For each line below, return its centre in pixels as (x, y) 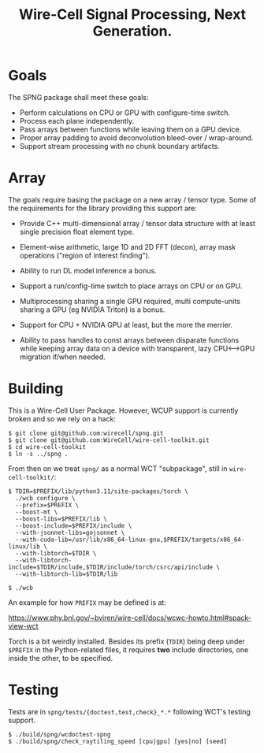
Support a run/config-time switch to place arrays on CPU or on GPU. (131, 286)
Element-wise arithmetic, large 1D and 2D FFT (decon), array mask (128, 247)
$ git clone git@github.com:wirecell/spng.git (86, 433)
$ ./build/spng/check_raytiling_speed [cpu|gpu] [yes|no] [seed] (117, 741)
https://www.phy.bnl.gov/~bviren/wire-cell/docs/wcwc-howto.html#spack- (130, 618)
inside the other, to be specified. (61, 658)
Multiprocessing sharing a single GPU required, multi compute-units (130, 301)
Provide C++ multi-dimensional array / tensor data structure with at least (138, 223)
